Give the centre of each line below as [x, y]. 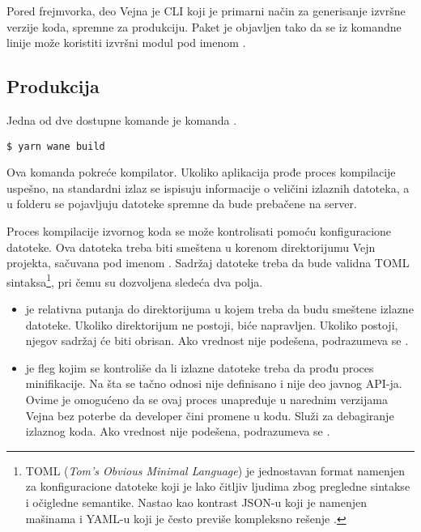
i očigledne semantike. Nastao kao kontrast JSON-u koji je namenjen [196, 502]
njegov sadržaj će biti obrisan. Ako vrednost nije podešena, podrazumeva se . [217, 340]
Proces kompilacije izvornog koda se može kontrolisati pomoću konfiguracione [199, 231]
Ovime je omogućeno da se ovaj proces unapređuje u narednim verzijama [206, 400]
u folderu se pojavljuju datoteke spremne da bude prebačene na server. [182, 204]
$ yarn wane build [56, 146]
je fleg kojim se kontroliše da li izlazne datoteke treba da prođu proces [200, 367]
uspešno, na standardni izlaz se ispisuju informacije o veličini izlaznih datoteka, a [208, 187]
